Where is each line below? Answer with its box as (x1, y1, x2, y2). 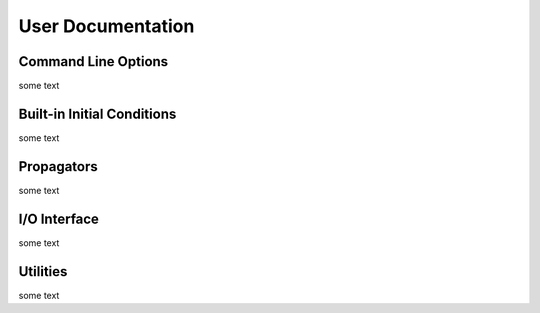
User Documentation (18, 15, 195, 37)
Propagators (18, 158, 99, 175)
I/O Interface (18, 210, 100, 227)
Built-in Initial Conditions (18, 105, 177, 122)
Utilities (18, 263, 68, 280)
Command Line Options (18, 53, 169, 70)
